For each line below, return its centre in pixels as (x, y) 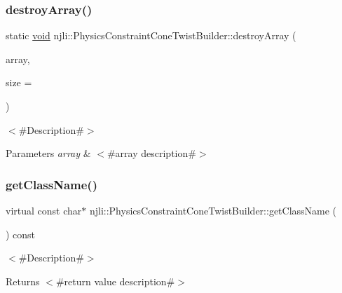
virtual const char (44, 210)
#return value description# (115, 281)
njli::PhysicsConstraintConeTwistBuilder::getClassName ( (213, 210)
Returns (23, 281)
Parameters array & (48, 153)
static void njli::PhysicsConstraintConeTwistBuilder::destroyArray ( (151, 35)
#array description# (151, 153)
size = (19, 82)
